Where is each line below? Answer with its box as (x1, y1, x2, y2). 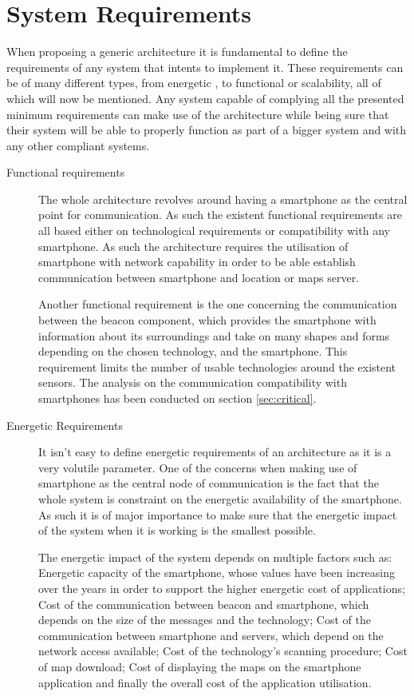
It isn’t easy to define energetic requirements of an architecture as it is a (38, 443, 392, 460)
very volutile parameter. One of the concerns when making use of (38, 459, 357, 475)
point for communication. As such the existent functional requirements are (38, 206, 402, 223)
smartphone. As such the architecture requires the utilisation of (38, 237, 349, 254)
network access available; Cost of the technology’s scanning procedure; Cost (38, 642, 408, 659)
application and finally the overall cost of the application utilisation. (38, 674, 372, 690)
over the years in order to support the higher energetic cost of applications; (38, 579, 405, 596)
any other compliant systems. (6, 137, 150, 153)
